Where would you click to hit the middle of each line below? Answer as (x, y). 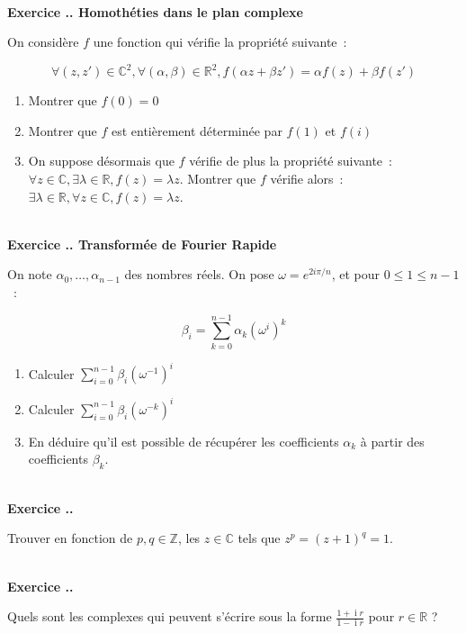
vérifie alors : (307, 179)
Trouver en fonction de (70, 538)
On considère (43, 42)
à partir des (392, 441)
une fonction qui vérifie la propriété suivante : (220, 42)
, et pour (355, 274)
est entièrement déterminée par (197, 130)
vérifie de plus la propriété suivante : (291, 161)
